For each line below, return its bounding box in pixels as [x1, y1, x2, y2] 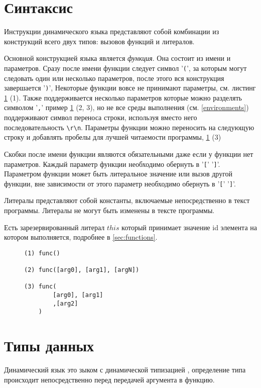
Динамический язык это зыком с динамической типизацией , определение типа [4, 364, 246, 375]
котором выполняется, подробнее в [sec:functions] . [4, 232, 158, 242]
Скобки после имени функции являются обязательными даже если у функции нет [4, 148, 253, 159]
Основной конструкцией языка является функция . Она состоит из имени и [4, 53, 231, 63]
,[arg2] [53, 300, 78, 307]
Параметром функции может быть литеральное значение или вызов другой [4, 168, 233, 179]
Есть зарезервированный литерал [4, 222, 105, 232]
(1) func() [24, 249, 60, 257]
